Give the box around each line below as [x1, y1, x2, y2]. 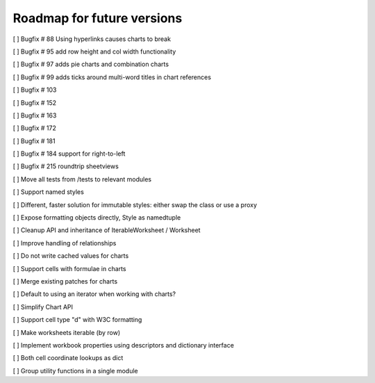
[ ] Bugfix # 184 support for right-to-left [12, 149, 126, 158]
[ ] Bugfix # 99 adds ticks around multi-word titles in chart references [12, 73, 212, 81]
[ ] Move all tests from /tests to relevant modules [12, 174, 152, 184]
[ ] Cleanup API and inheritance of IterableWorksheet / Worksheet [12, 226, 201, 234]
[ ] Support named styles [12, 188, 85, 196]
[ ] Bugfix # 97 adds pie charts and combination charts [12, 60, 169, 69]
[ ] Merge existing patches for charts [12, 277, 118, 285]
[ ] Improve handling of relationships [12, 238, 117, 247]
